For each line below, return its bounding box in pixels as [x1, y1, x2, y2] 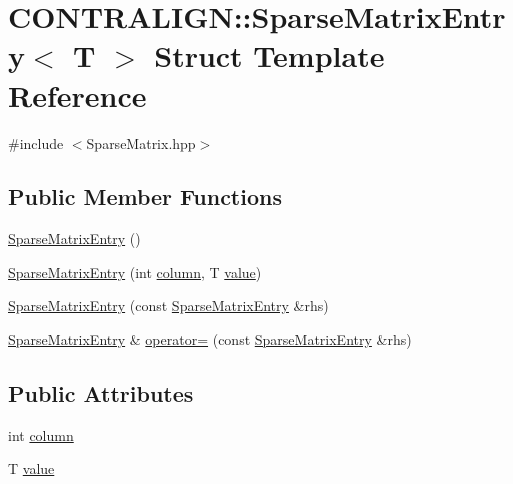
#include [8, 132, 64, 153]
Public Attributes [8, 378, 194, 409]
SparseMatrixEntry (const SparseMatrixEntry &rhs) [8, 295, 329, 316]
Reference [8, 74, 147, 115]
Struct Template [154, 35, 385, 76]
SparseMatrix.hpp [86, 132, 196, 153]
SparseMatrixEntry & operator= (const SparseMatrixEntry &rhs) [8, 329, 412, 350]
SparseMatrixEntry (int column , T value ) [8, 261, 262, 282]
